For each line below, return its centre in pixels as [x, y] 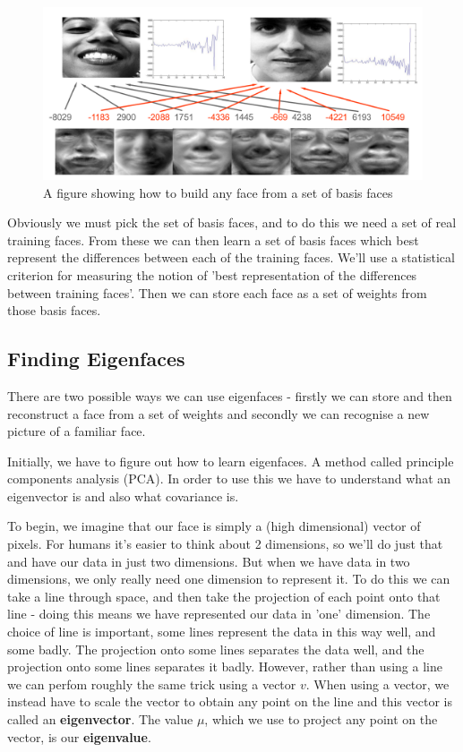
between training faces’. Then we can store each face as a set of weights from [217, 292]
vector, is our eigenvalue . [79, 736]
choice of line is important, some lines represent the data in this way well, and [222, 632]
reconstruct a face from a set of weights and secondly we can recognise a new [219, 413]
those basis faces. [54, 310]
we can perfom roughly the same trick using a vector [152, 684]
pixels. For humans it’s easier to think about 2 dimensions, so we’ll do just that [225, 544]
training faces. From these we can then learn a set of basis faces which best [213, 239]
